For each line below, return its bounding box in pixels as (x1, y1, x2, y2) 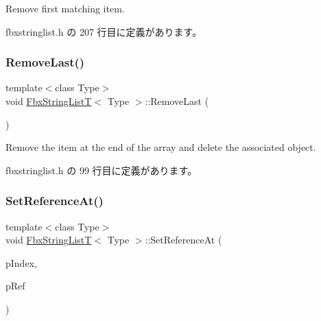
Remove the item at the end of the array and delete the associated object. (5, 140, 316, 154)
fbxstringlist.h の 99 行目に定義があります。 (5, 163, 198, 177)
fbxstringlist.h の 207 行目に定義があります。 (5, 24, 202, 38)
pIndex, (5, 255, 37, 270)
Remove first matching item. (5, 1, 125, 15)
